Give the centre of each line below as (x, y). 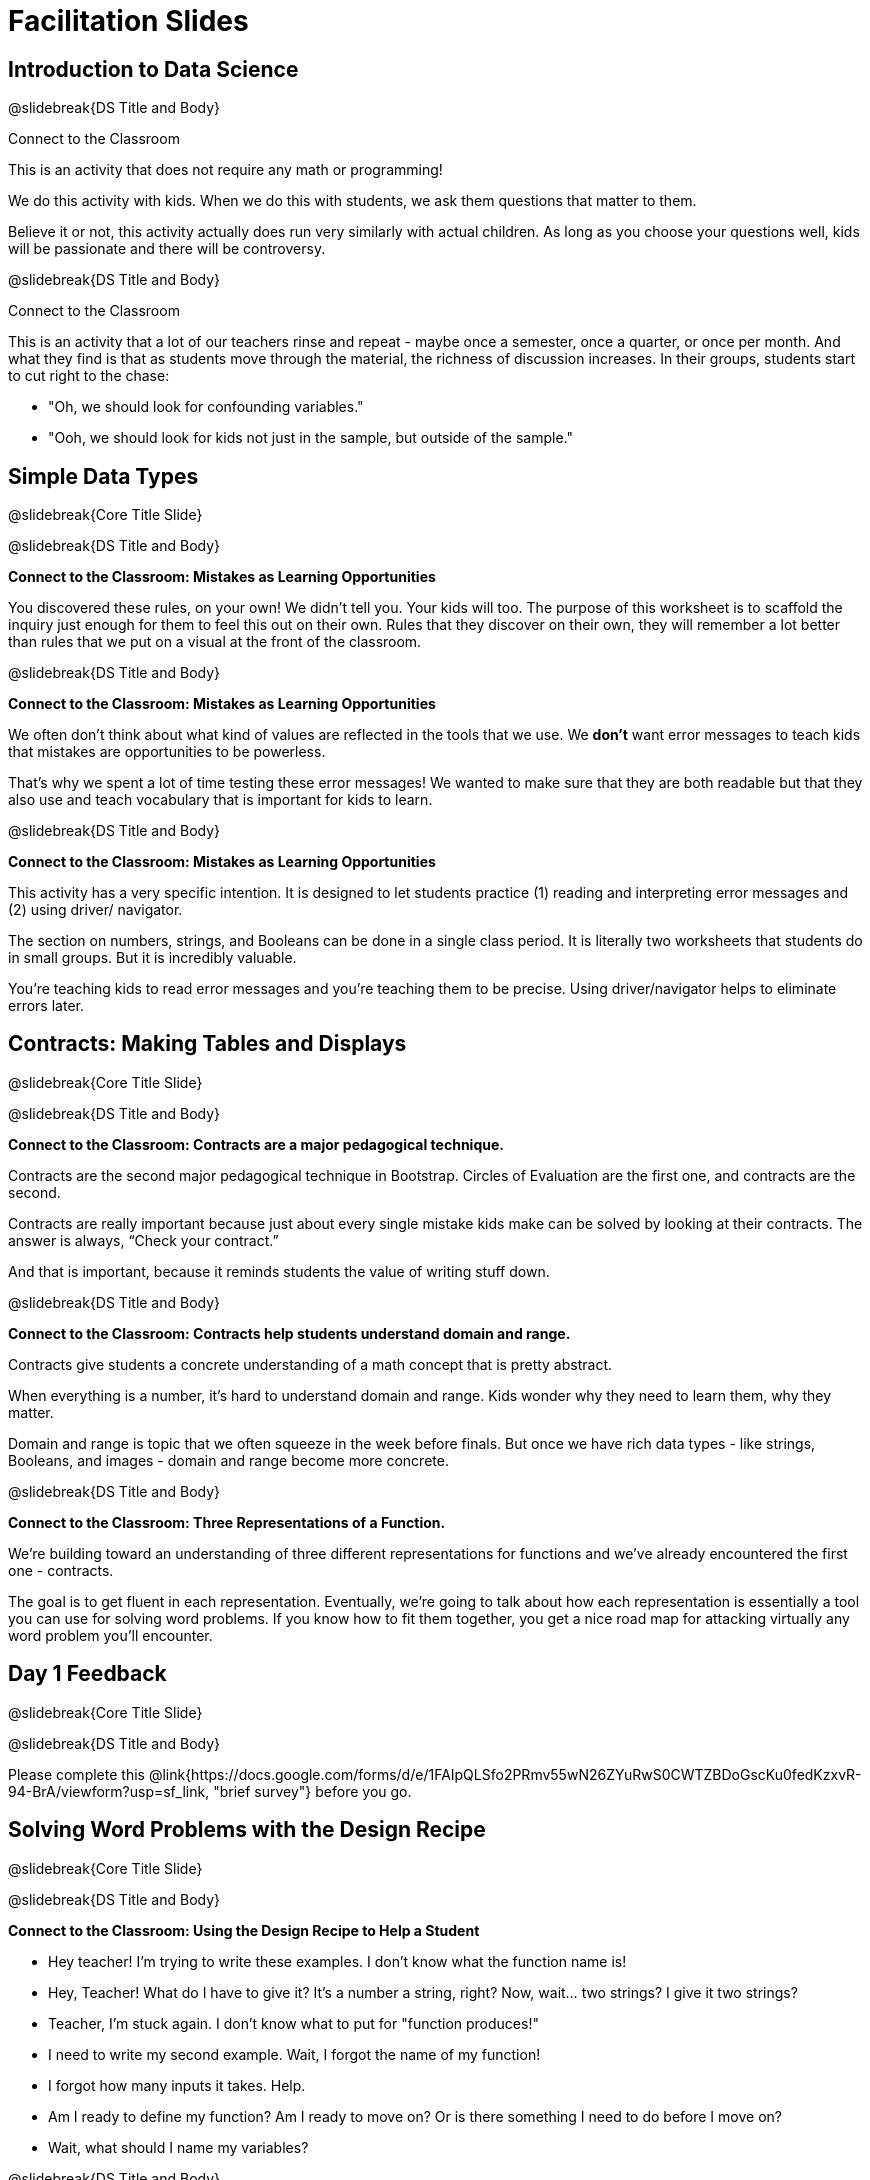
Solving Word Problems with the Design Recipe (247, 1830)
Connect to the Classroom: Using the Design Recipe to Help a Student (244, 1930)
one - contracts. (61, 1570)
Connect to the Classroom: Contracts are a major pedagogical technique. (256, 1144)
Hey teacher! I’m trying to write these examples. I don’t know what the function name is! (337, 1961)
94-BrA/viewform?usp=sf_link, (109, 1791)
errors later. (46, 1006)
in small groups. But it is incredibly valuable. (152, 958)
